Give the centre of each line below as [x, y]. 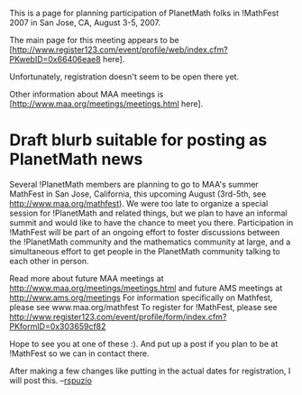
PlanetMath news [76, 159]
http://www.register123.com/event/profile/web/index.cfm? [120, 50]
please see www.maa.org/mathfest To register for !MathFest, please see [143, 307]
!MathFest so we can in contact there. [79, 353]
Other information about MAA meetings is [87, 94]
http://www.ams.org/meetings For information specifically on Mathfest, [141, 298]
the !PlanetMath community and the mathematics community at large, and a [150, 242]
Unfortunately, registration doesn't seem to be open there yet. [124, 77]
